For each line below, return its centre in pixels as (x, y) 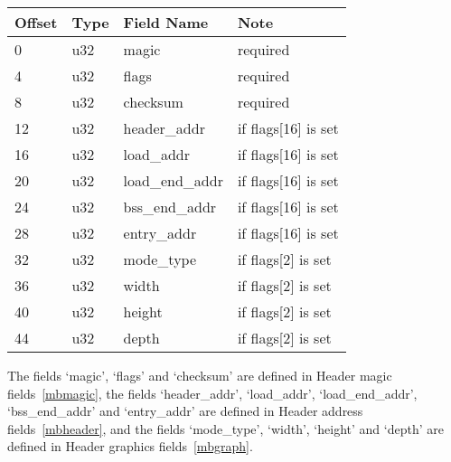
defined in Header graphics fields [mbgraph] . (130, 446)
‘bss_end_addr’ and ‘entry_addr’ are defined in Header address (185, 411)
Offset (36, 22)
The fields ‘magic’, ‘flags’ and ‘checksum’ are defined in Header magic (200, 375)
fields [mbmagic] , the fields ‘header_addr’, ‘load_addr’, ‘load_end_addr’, (212, 393)
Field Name (166, 22)
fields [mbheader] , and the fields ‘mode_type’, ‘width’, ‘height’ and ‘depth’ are (225, 428)
